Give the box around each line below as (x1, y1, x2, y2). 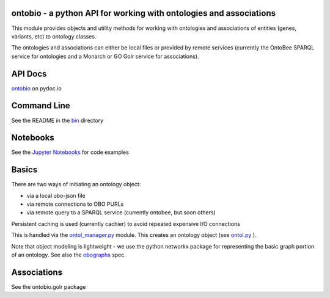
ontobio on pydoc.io (11, 84, 62, 92)
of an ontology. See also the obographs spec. (11, 251, 127, 259)
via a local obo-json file (26, 192, 86, 199)
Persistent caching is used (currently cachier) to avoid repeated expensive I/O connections (11, 220, 241, 227)
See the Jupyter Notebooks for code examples (11, 148, 130, 156)
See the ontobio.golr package (11, 283, 86, 290)
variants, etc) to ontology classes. (11, 32, 97, 40)
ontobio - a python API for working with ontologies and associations (11, 8, 276, 18)
